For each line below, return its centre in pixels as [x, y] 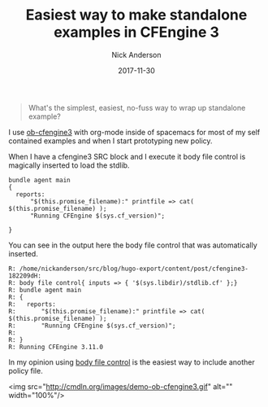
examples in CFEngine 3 [136, 32]
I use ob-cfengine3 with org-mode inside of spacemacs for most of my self [134, 132]
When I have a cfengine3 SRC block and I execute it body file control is [127, 156]
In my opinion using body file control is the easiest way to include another [132, 362]
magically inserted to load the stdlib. [69, 165]
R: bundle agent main [45, 290]
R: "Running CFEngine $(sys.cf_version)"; [92, 326]
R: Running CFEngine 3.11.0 [56, 347]
